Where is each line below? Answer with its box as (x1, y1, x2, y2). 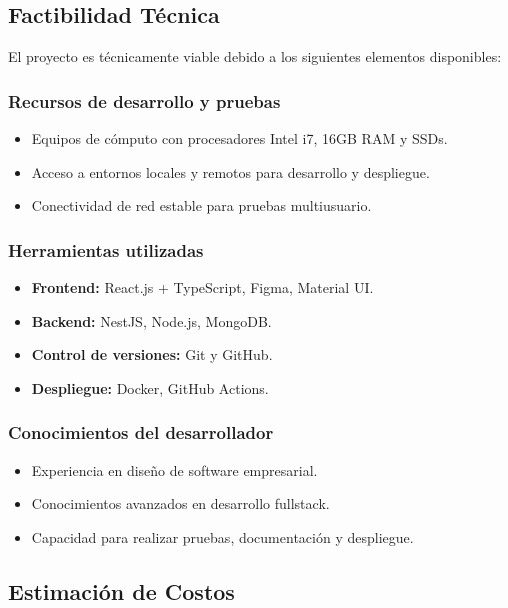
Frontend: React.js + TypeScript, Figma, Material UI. (31, 277, 374, 298)
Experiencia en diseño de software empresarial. (31, 459, 318, 480)
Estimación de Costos (8, 575, 235, 606)
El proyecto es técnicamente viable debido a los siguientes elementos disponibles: (8, 46, 502, 67)
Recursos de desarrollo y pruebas (8, 88, 281, 113)
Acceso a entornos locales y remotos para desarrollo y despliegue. (31, 161, 430, 182)
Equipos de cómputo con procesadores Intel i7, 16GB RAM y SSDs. (31, 128, 448, 149)
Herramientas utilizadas (8, 237, 204, 262)
